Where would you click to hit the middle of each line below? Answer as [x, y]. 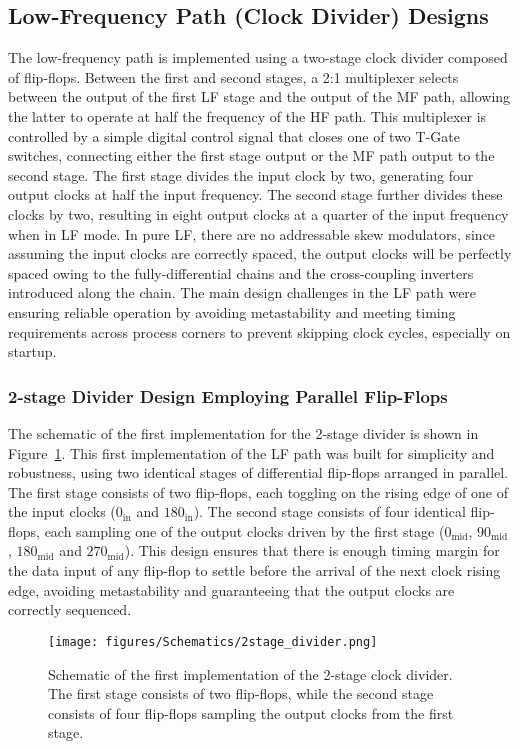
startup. [32, 351]
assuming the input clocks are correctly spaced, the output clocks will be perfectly [260, 253]
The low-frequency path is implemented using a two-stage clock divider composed [258, 57]
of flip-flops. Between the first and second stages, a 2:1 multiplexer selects [233, 76]
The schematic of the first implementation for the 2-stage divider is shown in [243, 432]
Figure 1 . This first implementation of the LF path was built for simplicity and [251, 452]
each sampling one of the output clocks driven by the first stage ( [244, 530]
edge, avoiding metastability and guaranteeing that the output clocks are [231, 589]
